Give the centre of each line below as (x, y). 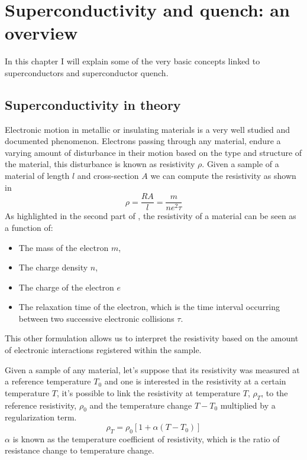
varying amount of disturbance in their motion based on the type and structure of (153, 152)
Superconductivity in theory (93, 104)
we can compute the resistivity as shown (223, 176)
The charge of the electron (66, 287)
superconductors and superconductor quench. (87, 72)
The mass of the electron (64, 247)
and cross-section (108, 176)
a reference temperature (48, 381)
